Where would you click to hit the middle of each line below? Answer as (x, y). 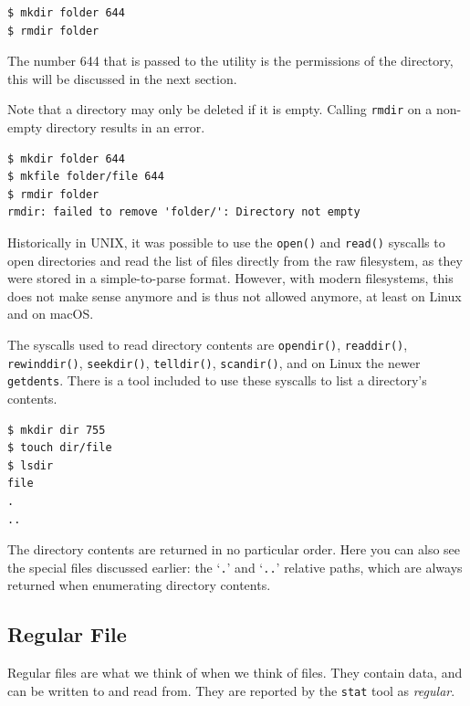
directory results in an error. (125, 127)
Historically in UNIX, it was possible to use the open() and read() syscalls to (226, 242)
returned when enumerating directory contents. (139, 585)
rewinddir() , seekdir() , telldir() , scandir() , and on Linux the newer (214, 362)
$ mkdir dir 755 (57, 430)
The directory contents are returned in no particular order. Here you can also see (234, 549)
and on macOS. (51, 314)
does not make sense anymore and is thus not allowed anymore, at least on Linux (235, 295)
